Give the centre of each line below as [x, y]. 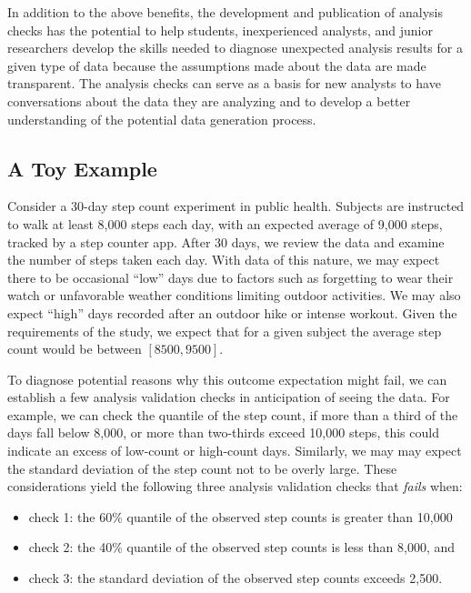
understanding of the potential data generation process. [162, 119]
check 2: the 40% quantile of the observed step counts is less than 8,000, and [242, 547]
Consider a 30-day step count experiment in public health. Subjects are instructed [236, 206]
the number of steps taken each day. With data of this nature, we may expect [224, 260]
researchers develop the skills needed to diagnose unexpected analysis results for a [235, 48]
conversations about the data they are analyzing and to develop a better [209, 101]
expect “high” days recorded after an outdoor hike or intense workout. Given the [232, 312]
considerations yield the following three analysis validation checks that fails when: [235, 486]
